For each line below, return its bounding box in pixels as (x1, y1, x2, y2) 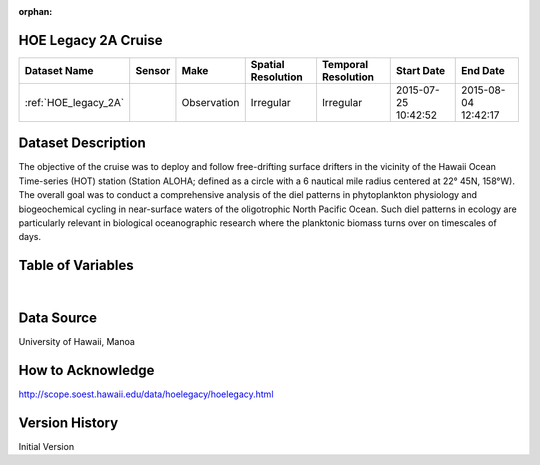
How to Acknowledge (18, 362, 155, 379)
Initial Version (18, 441, 75, 452)
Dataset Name (24, 63, 94, 77)
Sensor (135, 63, 171, 77)
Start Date (395, 63, 446, 77)
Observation (181, 95, 240, 109)
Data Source (18, 310, 97, 327)
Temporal (321, 57, 369, 71)
